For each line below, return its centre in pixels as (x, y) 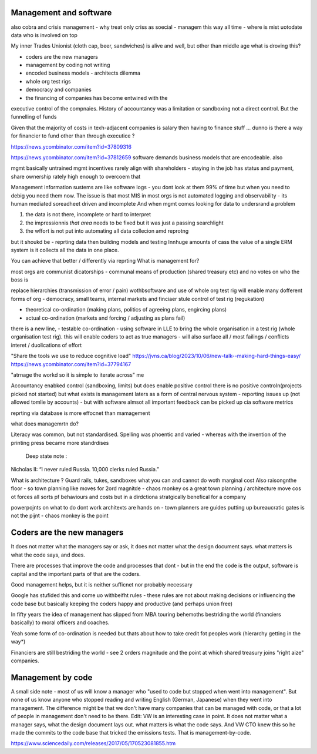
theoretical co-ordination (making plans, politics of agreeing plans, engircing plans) (126, 310)
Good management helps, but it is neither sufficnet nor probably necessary (102, 584)
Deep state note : (46, 456)
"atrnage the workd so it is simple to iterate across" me (77, 375)
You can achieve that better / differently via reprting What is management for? (105, 261)
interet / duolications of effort (46, 345)
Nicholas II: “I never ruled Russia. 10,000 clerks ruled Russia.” (85, 470)
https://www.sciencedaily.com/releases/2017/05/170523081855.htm (93, 743)
